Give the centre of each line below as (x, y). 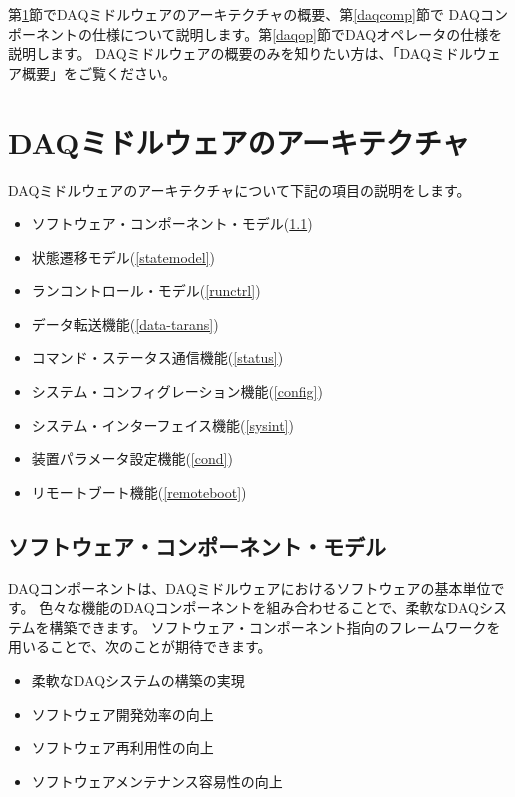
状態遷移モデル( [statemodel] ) (123, 256)
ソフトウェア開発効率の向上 (122, 713)
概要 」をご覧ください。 (98, 72)
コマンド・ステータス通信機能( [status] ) (157, 357)
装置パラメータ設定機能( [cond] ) (132, 458)
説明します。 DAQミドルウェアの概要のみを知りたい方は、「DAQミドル (240, 53)
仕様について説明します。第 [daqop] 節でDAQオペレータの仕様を (297, 33)
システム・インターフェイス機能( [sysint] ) (162, 424)
